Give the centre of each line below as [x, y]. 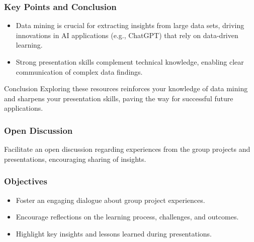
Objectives [26, 181]
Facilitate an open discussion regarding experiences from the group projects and [127, 149]
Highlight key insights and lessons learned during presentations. [114, 233]
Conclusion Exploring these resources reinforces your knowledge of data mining [126, 88]
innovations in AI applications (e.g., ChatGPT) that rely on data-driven [127, 35]
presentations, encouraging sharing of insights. [75, 159]
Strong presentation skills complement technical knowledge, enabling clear [130, 62]
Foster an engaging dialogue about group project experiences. [110, 200]
